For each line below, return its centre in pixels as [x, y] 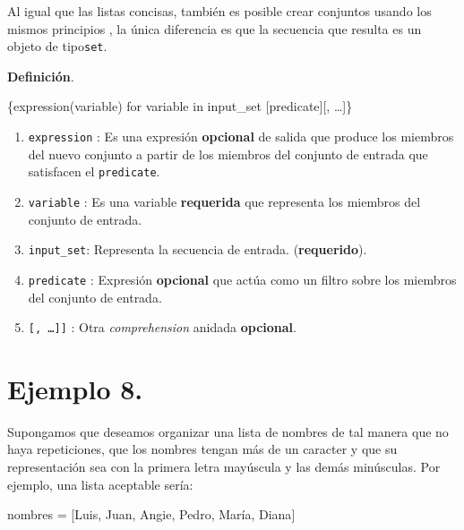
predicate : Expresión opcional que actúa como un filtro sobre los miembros [242, 279]
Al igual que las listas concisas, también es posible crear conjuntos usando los [219, 11]
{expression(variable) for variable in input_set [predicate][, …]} [180, 106]
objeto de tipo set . [57, 46]
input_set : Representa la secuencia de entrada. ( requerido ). [198, 249]
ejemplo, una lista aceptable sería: [100, 484]
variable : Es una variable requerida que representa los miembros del [224, 201]
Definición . [41, 76]
